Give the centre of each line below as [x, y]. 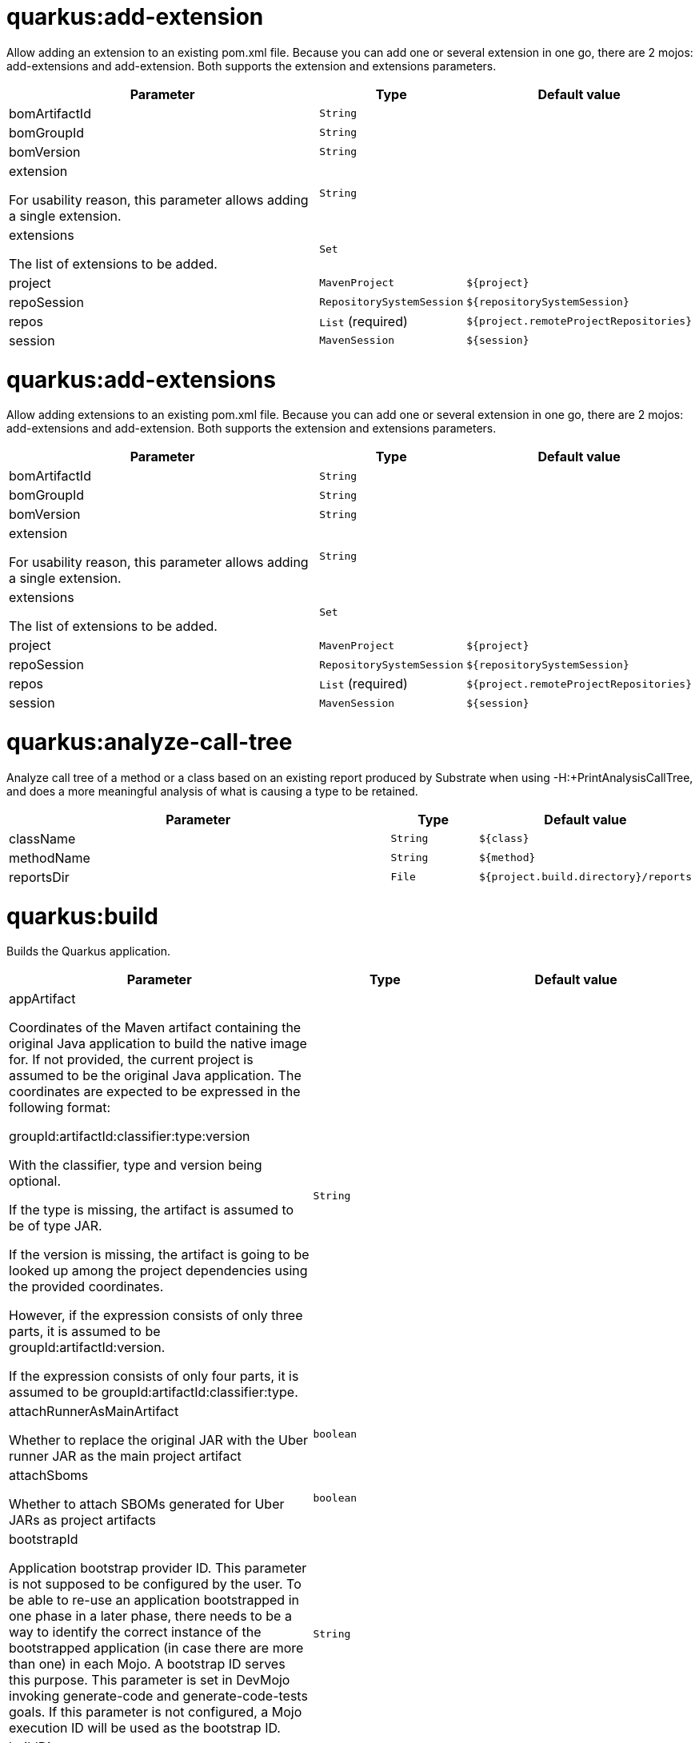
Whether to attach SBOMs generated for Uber [147, 1504]
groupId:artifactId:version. [87, 1348]
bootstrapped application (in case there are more [156, 1648]
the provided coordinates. [86, 1287]
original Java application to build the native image [158, 1044]
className [42, 838]
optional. [35, 1181]
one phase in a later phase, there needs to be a [150, 1616]
